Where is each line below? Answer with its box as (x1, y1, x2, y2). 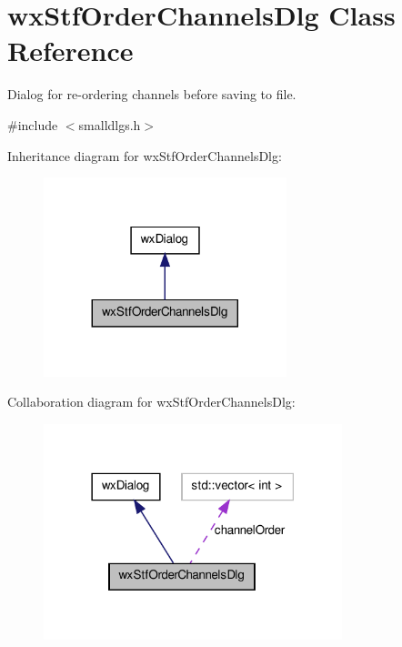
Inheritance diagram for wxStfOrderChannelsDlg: (7, 146, 282, 165)
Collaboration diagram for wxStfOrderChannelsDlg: (7, 392, 296, 411)
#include (7, 115, 58, 134)
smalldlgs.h (78, 115, 141, 134)
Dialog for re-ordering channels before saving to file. (7, 85, 296, 104)
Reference (7, 32, 134, 69)
